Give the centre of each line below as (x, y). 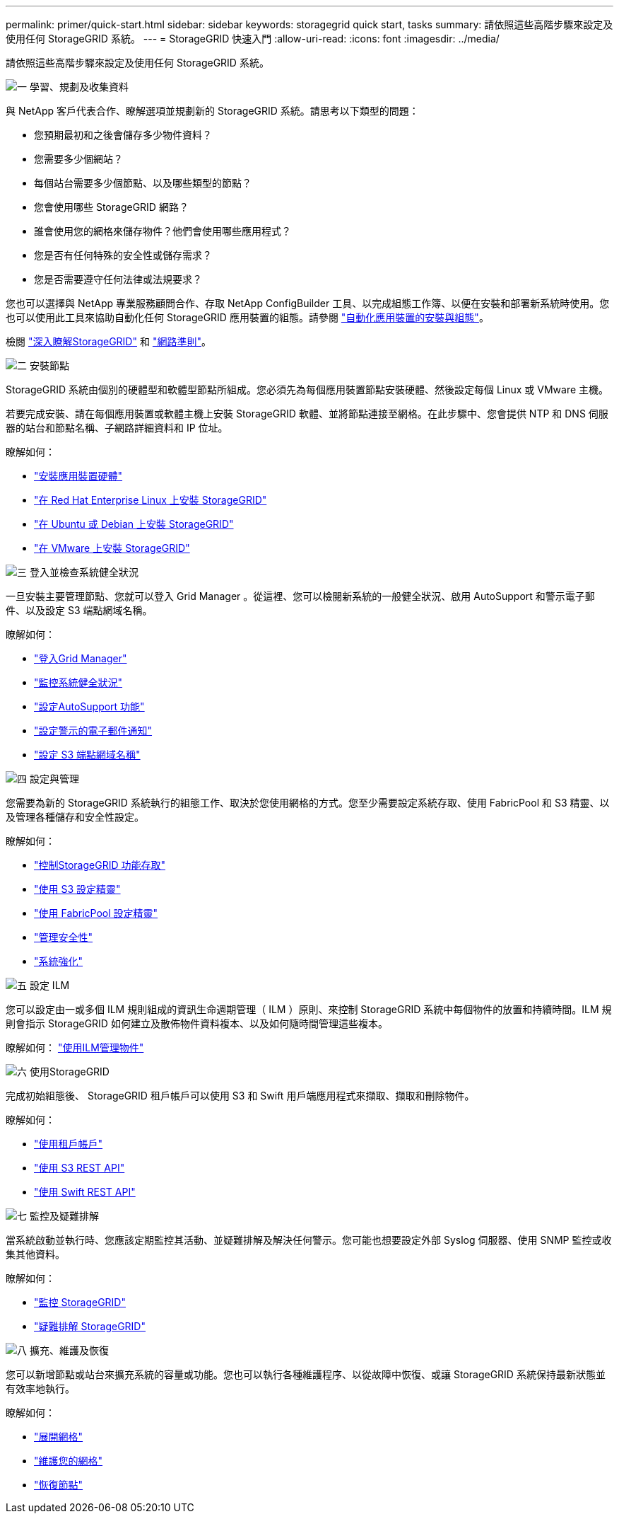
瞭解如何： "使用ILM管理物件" (75, 1047)
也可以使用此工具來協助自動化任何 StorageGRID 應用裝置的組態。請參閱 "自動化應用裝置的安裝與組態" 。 (247, 317)
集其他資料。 (35, 1254)
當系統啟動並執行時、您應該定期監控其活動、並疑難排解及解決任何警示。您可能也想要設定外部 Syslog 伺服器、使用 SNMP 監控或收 (309, 1240)
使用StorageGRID (69, 1072)
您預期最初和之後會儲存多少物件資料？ (123, 135)
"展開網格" (59, 1437)
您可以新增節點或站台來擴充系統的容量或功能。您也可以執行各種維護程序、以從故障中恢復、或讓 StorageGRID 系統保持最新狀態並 (306, 1374)
